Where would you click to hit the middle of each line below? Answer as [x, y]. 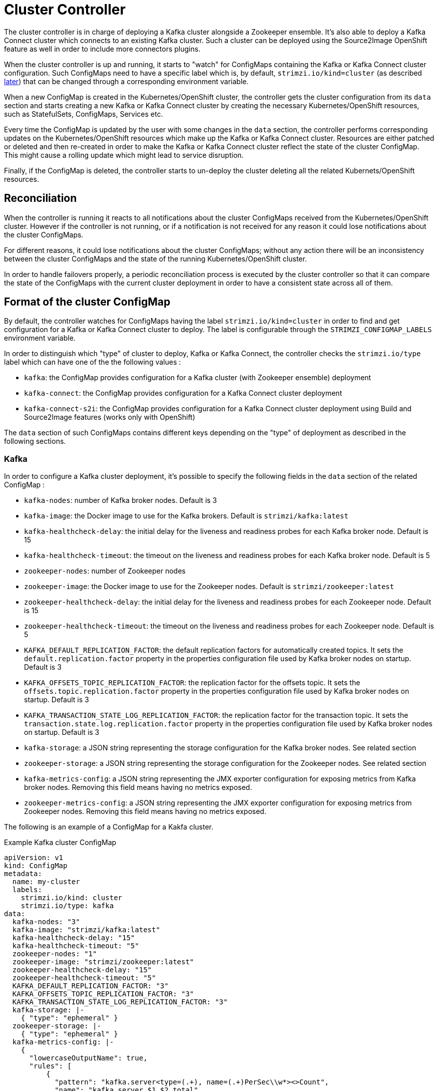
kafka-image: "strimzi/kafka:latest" [86, 930]
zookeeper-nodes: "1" [55, 954]
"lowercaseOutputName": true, [88, 1058]
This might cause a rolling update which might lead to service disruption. [124, 155]
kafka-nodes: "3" [46, 922]
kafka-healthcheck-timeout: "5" [76, 946]
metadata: [23, 874]
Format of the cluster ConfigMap [87, 302]
